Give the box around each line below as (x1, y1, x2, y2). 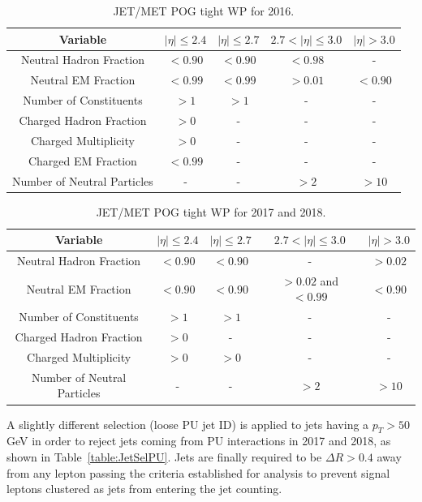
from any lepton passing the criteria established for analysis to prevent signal (6, 464, 390, 481)
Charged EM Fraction (28, 152, 137, 169)
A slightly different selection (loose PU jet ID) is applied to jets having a (6, 415, 369, 432)
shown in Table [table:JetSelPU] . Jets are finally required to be (6, 448, 322, 465)
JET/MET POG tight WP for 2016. (113, 2, 295, 19)
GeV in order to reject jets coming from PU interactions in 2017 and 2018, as (6, 432, 391, 449)
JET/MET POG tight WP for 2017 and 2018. (96, 203, 326, 220)
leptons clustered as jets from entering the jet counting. (6, 480, 282, 497)
